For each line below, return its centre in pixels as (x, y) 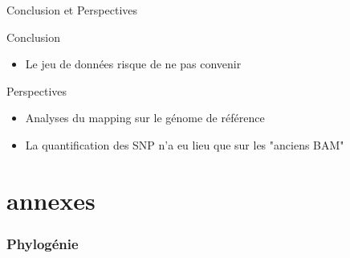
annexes (51, 200)
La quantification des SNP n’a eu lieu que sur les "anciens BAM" (185, 144)
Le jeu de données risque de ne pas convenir (133, 64)
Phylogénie (43, 243)
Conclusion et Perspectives (72, 10)
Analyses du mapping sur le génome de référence (145, 118)
